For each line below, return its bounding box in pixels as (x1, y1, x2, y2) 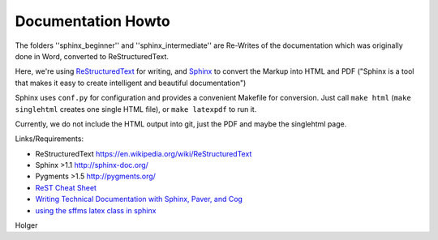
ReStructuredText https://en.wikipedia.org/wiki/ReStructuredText (35, 148, 252, 158)
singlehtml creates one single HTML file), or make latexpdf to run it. (15, 104, 257, 114)
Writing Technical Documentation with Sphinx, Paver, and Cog (35, 195, 243, 204)
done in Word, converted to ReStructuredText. (15, 51, 170, 61)
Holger (15, 221, 38, 230)
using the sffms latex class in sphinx (35, 205, 157, 215)
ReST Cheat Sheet (35, 182, 97, 192)
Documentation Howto (15, 12, 170, 30)
